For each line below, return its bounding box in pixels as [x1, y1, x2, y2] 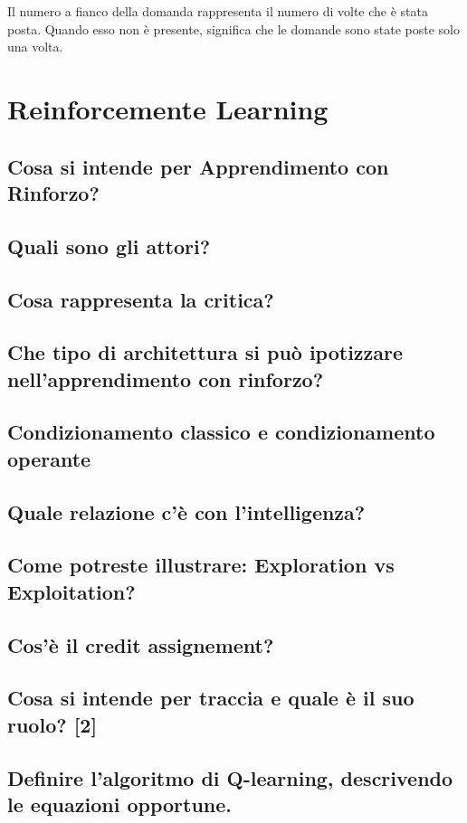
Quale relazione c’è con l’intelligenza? [7, 497, 366, 525]
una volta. [7, 37, 63, 56]
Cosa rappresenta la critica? [7, 285, 274, 313]
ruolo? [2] [7, 710, 98, 738]
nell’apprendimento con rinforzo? [7, 364, 324, 393]
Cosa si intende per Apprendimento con [7, 152, 389, 180]
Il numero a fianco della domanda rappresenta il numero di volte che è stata [7, 2, 429, 20]
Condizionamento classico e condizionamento [7, 418, 435, 446]
